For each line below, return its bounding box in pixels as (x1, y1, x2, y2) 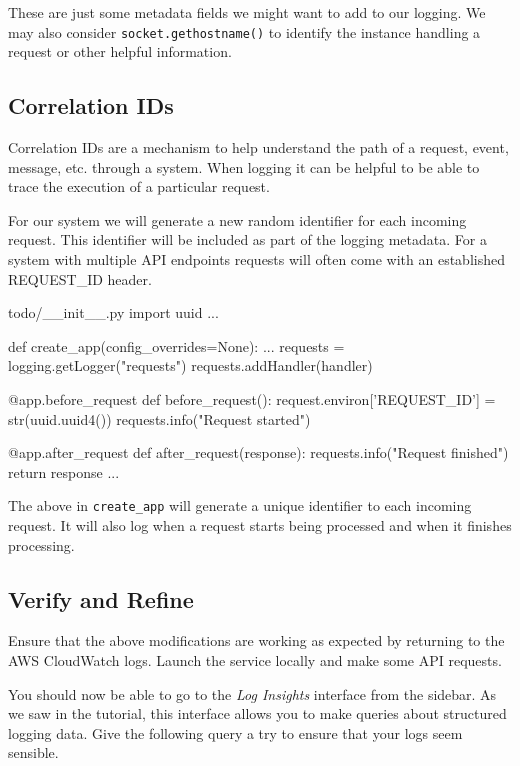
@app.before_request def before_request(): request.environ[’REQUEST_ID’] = (8, 388, 496, 409)
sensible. (8, 742, 59, 763)
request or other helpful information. (8, 41, 232, 62)
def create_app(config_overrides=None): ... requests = (8, 335, 345, 356)
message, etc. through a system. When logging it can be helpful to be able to (8, 156, 480, 177)
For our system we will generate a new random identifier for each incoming (8, 209, 467, 230)
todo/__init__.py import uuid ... (8, 302, 219, 323)
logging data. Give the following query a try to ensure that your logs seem (8, 722, 463, 743)
